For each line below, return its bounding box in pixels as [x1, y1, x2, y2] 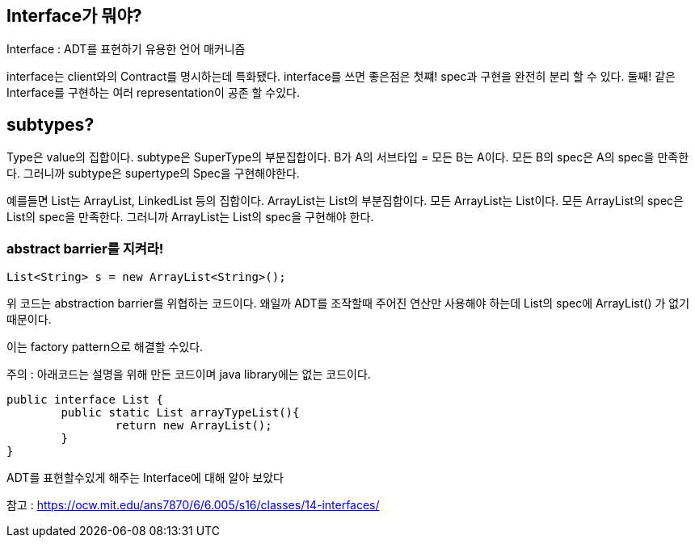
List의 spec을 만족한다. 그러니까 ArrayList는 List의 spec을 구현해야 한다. [6, 210, 374, 224]
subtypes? [6, 114, 95, 135]
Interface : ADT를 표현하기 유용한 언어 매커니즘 [6, 42, 246, 56]
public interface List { [6, 393, 163, 407]
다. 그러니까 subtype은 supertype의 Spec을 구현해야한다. [6, 166, 300, 181]
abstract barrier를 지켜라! [6, 240, 164, 257]
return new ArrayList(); [115, 419, 272, 433]
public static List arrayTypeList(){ [61, 406, 300, 420]
